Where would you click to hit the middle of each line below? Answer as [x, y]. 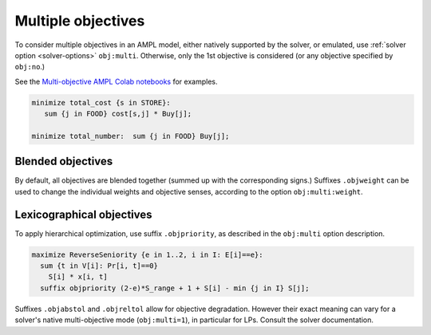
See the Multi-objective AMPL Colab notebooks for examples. [116, 81]
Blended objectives [64, 162]
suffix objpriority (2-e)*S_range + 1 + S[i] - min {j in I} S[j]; [175, 288]
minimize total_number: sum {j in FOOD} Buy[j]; [130, 136]
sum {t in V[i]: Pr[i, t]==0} [99, 266]
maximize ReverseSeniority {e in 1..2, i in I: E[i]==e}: [147, 254]
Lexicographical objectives [83, 214]
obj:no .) [30, 67]
